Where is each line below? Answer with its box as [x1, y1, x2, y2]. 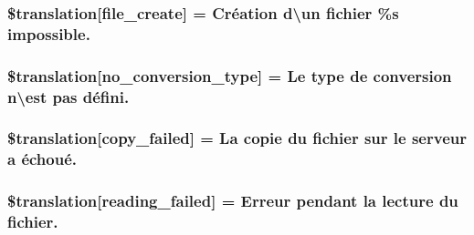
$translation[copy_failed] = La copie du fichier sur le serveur [7, 127, 467, 149]
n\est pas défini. [7, 85, 130, 107]
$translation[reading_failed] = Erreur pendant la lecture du [7, 189, 458, 212]
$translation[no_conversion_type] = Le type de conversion [7, 64, 452, 87]
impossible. [7, 22, 90, 45]
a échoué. [7, 148, 78, 170]
